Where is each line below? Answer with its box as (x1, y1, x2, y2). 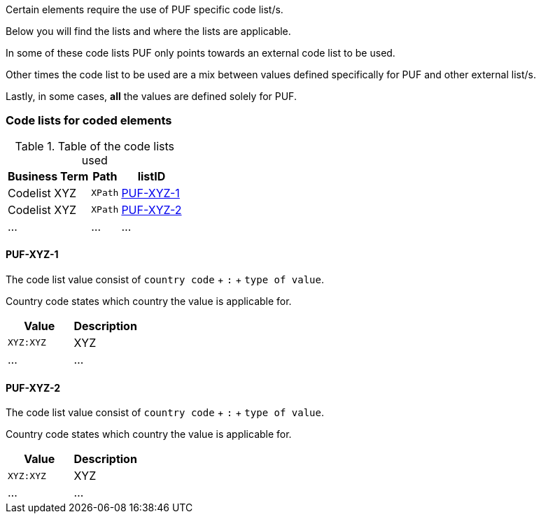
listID (137, 169, 166, 183)
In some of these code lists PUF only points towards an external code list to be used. (6, 47, 395, 59)
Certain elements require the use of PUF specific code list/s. (6, 3, 283, 15)
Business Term (8, 169, 89, 183)
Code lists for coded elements (6, 113, 172, 128)
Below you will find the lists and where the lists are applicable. (6, 25, 291, 37)
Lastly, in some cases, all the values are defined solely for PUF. (6, 90, 297, 102)
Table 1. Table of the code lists (15, 138, 175, 153)
